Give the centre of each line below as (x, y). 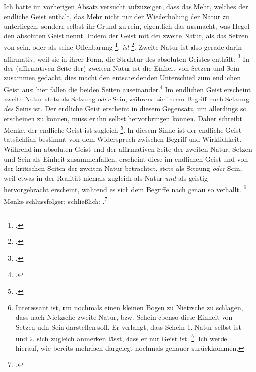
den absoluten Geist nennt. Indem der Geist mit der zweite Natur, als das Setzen (126, 35)
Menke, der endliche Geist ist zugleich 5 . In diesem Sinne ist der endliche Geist (123, 129)
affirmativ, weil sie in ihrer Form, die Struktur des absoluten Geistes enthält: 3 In (127, 58)
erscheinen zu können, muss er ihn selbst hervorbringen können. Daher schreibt (123, 118)
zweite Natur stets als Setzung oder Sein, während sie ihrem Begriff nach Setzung (127, 99)
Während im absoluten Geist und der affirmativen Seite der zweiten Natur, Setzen (128, 149)
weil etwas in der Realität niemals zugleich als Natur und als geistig (106, 178)
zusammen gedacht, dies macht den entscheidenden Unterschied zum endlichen (122, 78)
